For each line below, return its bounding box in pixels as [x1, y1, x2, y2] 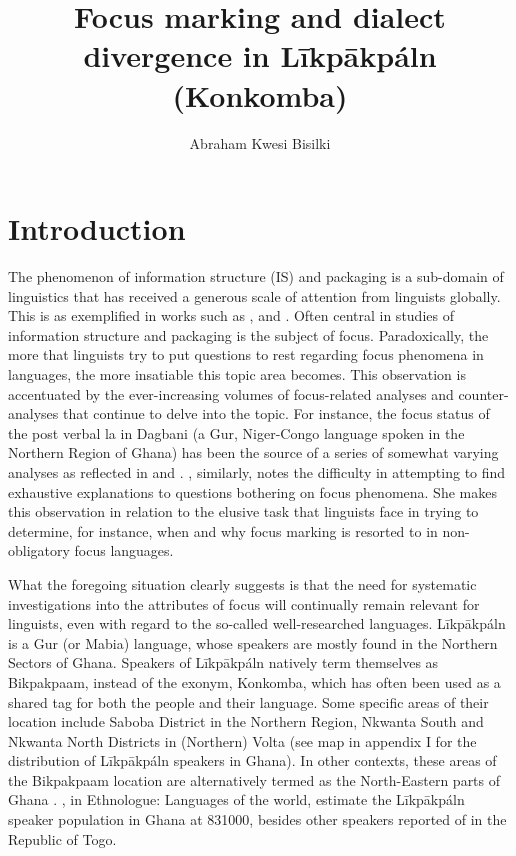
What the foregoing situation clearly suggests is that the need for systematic [8, 573, 477, 594]
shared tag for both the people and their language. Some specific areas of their [8, 691, 489, 712]
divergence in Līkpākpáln [83, 35, 437, 76]
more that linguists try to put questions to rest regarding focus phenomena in [8, 344, 484, 365]
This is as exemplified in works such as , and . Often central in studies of [8, 305, 454, 326]
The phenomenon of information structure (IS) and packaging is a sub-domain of [8, 266, 504, 287]
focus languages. [74, 540, 174, 561]
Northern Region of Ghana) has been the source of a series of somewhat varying [8, 442, 499, 463]
